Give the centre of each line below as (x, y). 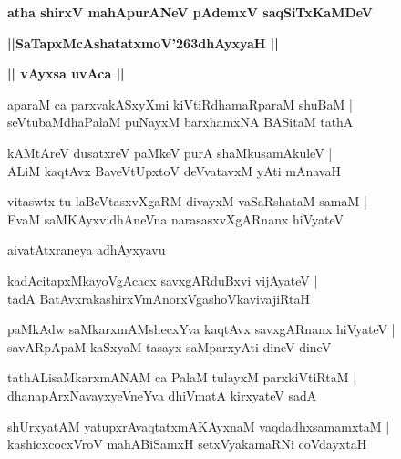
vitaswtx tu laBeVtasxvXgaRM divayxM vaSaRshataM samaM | (187, 201)
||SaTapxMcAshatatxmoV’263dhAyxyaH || (143, 42)
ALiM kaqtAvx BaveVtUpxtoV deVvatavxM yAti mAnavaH (174, 170)
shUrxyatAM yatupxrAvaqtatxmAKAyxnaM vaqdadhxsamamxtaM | (199, 426)
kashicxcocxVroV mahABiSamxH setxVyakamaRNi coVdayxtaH (187, 444)
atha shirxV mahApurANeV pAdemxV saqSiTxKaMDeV (190, 12)
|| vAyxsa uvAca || (66, 73)
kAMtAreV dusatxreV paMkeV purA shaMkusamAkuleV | (170, 152)
